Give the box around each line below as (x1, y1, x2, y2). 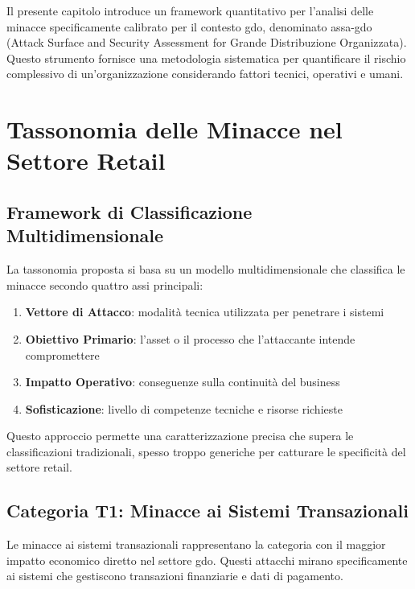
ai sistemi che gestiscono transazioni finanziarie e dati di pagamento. (6, 567, 343, 584)
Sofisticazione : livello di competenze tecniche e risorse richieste (25, 400, 343, 417)
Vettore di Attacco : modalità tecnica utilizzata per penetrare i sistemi (25, 303, 384, 320)
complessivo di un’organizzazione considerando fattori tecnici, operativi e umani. (6, 65, 404, 82)
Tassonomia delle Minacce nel (6, 113, 343, 146)
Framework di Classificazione (6, 199, 253, 224)
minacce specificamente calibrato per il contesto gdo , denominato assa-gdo (6, 18, 372, 35)
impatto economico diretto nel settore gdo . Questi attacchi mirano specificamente (6, 551, 408, 568)
